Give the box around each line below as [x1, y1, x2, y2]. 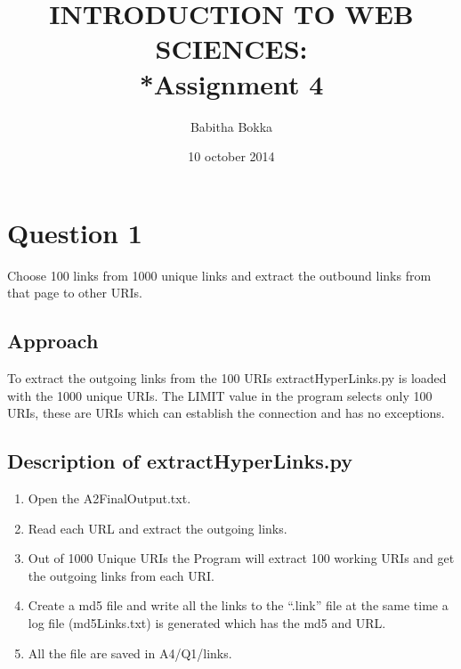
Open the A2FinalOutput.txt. [28, 489, 191, 507]
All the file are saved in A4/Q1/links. [28, 643, 232, 662]
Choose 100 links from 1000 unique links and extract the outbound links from [7, 265, 432, 284]
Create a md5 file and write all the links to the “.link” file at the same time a [28, 596, 449, 615]
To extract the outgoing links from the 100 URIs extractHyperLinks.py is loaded [7, 369, 447, 388]
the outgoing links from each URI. [28, 566, 214, 584]
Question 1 [7, 214, 142, 250]
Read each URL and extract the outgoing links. [28, 518, 287, 537]
